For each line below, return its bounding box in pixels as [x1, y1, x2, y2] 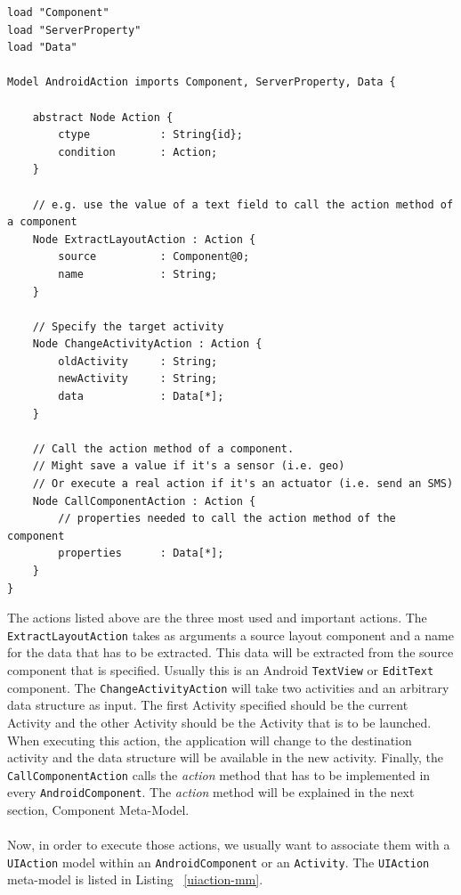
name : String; [58, 267, 218, 281]
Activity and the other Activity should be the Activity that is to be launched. [7, 712, 432, 731]
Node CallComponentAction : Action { [32, 494, 256, 508]
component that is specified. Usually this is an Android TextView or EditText [7, 661, 434, 679]
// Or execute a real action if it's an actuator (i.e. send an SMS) [32, 477, 454, 491]
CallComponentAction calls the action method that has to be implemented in [7, 765, 431, 784]
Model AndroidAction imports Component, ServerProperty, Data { [7, 76, 396, 89]
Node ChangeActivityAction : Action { [32, 338, 263, 351]
